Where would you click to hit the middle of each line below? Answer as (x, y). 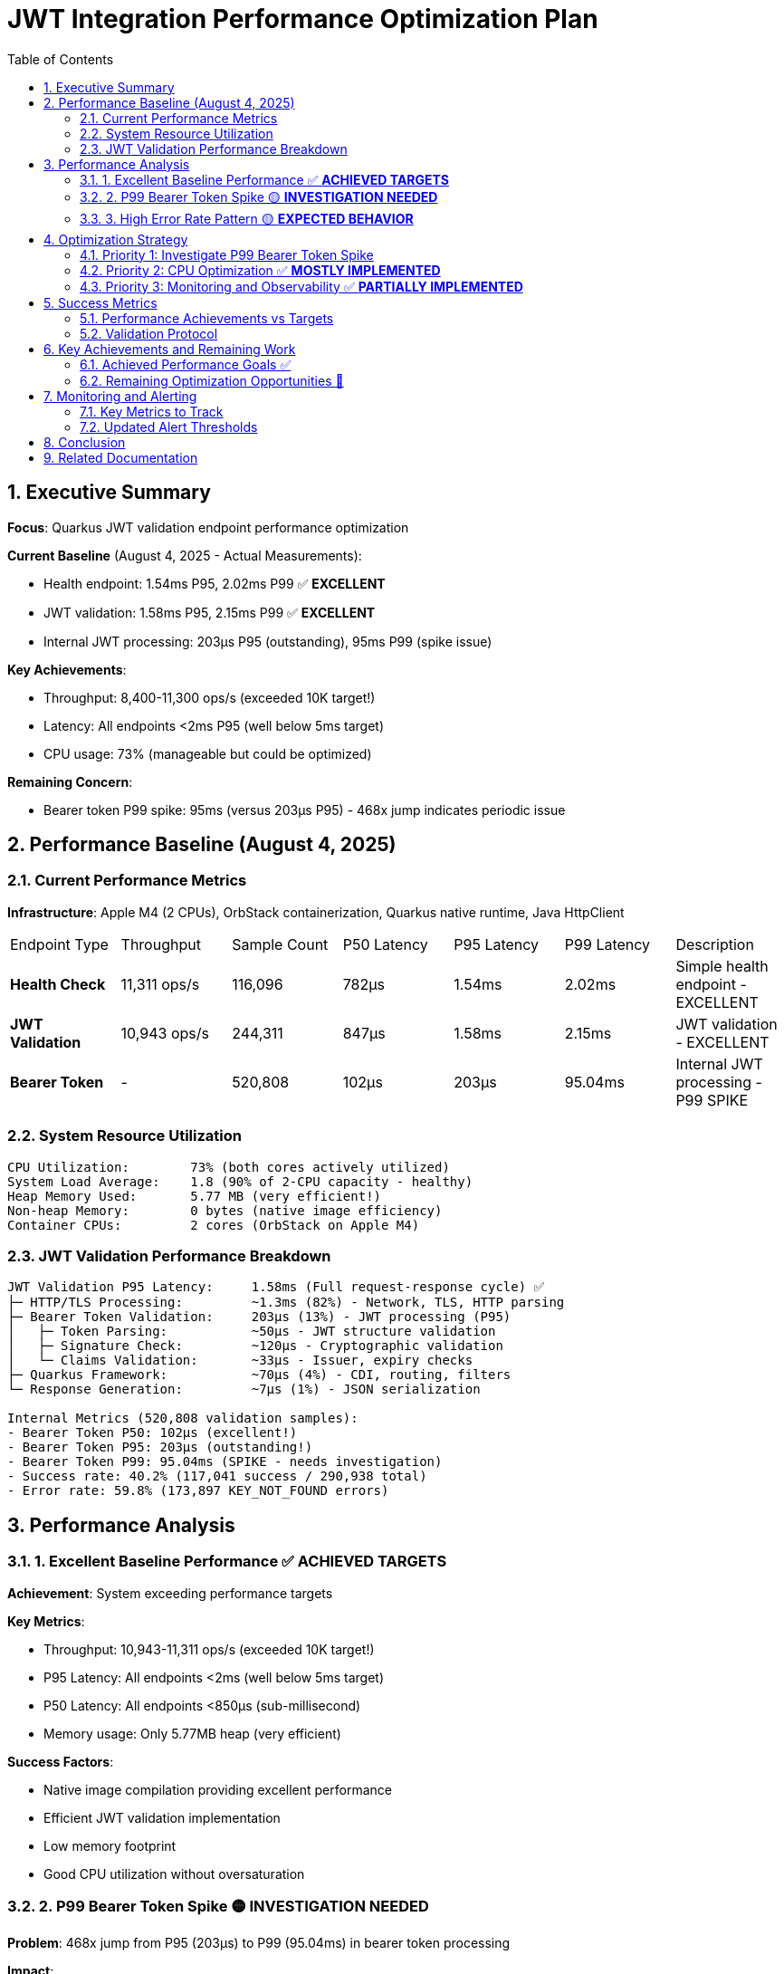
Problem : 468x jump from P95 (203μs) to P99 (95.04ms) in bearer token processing (259, 1943)
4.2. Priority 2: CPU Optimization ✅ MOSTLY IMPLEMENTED (260, 270)
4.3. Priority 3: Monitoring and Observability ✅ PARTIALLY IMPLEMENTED (301, 286)
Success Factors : (61, 1761)
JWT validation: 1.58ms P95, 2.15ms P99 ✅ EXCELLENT (210, 612)
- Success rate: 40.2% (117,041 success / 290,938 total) (217, 1476)
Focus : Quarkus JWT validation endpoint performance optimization (208, 527)
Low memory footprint (110, 1845)
